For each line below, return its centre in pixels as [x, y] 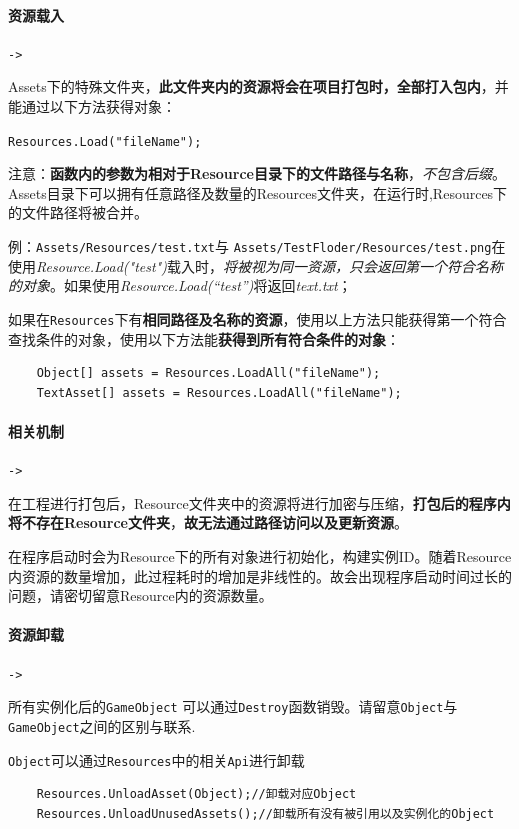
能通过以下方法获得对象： [92, 106]
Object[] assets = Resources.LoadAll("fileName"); [208, 373]
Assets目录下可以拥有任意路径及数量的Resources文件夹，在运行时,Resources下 [258, 192]
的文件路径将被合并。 [78, 212]
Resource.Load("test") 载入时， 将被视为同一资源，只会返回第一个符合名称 [269, 265]
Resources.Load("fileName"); [105, 141]
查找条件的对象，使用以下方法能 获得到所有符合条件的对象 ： [204, 338]
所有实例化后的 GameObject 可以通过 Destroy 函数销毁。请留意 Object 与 [233, 706]
